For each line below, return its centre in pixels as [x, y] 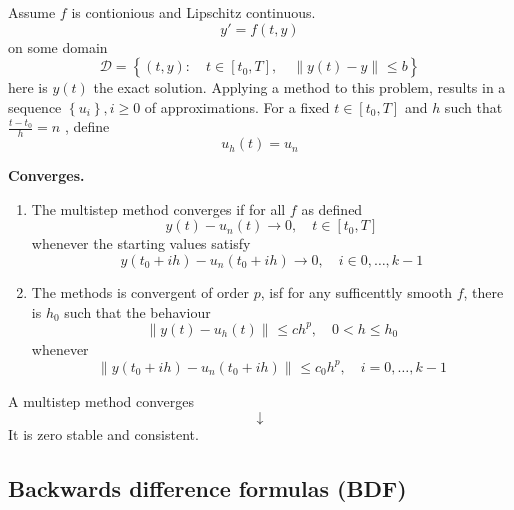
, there [483, 291]
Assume [32, 12]
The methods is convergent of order [140, 291]
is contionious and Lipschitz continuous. [193, 12]
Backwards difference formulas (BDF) [207, 487]
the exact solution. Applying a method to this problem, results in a [299, 87]
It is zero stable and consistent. [103, 433]
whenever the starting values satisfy [141, 243]
